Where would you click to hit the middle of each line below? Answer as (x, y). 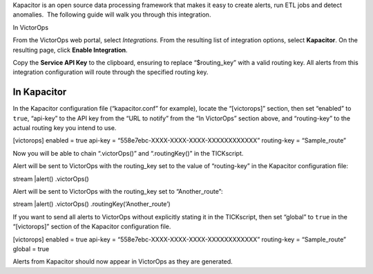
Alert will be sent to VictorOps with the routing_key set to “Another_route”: (118, 191)
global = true (31, 248)
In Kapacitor (40, 92)
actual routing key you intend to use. (65, 128)
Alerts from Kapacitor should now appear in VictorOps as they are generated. (123, 262)
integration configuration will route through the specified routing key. (111, 72)
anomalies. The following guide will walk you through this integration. (112, 15)
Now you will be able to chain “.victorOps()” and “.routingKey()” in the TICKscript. (128, 153)
